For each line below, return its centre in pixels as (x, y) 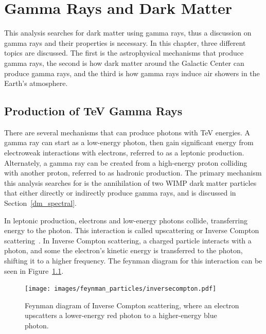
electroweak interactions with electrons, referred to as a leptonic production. (124, 153)
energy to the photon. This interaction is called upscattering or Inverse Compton (132, 230)
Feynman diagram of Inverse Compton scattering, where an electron (132, 305)
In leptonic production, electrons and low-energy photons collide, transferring (126, 220)
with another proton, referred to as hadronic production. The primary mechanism (133, 173)
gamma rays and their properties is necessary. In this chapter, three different (125, 42)
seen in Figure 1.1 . (34, 270)
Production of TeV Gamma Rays (93, 111)
